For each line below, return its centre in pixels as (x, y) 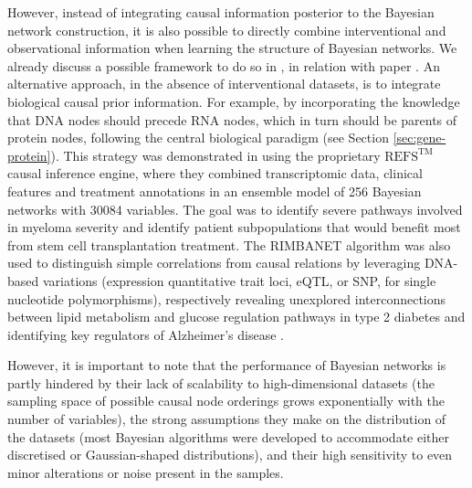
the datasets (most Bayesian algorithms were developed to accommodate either (229, 436)
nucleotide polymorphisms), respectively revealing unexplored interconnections (227, 298)
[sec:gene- (420, 138)
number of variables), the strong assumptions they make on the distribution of (227, 419)
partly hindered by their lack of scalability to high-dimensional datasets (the (221, 382)
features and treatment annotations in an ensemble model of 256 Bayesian (215, 191)
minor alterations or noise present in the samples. (146, 472)
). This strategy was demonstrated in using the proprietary (215, 155)
